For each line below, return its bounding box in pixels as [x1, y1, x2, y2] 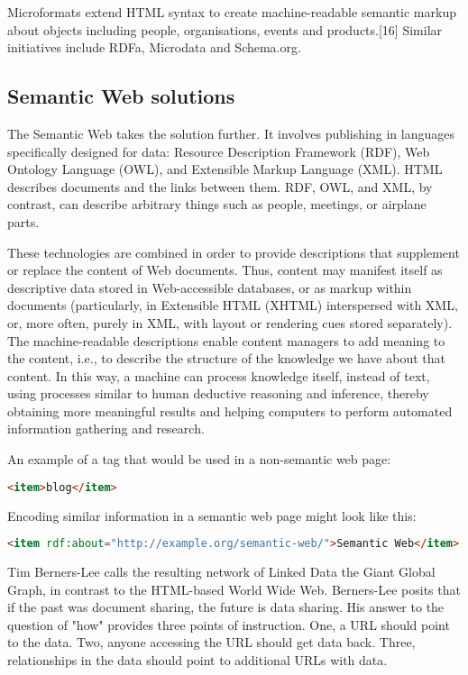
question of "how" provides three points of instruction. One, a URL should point [7, 615, 450, 634]
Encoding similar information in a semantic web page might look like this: [7, 506, 417, 524]
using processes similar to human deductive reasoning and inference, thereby [7, 384, 429, 403]
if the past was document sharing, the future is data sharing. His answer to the [7, 597, 445, 616]
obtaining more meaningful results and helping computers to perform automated [7, 401, 453, 420]
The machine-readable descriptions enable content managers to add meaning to [7, 331, 445, 350]
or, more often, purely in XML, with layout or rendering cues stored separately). [7, 313, 453, 332]
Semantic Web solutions [7, 82, 235, 110]
